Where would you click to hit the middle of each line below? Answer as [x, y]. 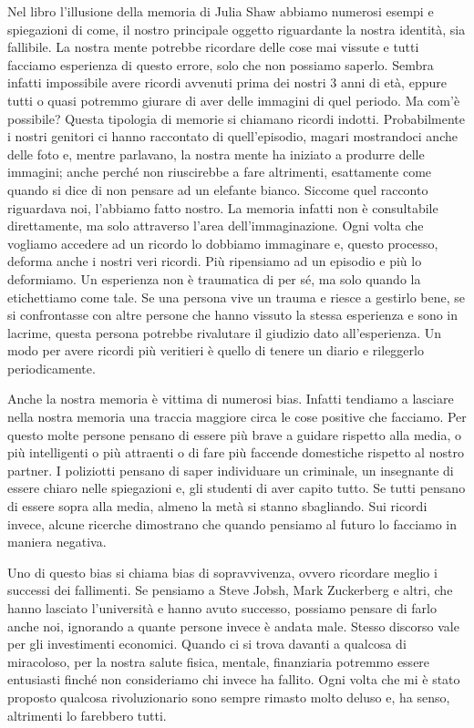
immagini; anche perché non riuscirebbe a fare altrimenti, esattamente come [220, 172]
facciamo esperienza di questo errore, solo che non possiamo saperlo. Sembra [221, 64]
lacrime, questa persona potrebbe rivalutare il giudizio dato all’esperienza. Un [225, 332]
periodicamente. [52, 368]
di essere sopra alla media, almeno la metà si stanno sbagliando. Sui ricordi [217, 506]
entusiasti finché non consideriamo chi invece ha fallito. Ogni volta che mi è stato [234, 679]
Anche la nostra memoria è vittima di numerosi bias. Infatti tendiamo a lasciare [231, 399]
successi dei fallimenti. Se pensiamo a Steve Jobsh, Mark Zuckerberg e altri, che [230, 590]
